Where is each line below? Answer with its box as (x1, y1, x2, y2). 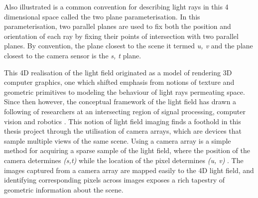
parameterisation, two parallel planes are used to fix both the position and (4, 21, 231, 31)
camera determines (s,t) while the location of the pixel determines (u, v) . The (4, 155, 244, 165)
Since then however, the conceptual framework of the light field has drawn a (4, 96, 237, 107)
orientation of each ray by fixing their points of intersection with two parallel (4, 30, 239, 41)
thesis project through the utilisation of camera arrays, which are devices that (4, 126, 242, 136)
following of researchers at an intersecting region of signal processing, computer (4, 106, 246, 116)
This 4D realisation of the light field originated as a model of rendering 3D (4, 67, 232, 77)
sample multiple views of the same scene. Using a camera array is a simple (4, 135, 231, 146)
